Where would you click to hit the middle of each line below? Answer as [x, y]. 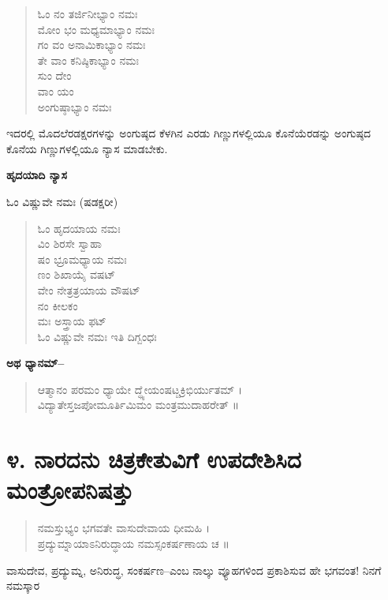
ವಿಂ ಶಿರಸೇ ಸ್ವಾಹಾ [69, 244]
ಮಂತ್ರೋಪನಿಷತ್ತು [70, 490]
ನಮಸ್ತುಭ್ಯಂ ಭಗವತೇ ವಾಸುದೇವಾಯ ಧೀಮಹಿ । [124, 528]
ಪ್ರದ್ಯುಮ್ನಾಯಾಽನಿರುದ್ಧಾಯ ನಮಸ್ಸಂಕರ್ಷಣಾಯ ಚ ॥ [133, 543]
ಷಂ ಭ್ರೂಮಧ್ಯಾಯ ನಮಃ [82, 259]
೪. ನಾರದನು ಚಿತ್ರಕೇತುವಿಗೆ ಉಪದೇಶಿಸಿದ [154, 459]
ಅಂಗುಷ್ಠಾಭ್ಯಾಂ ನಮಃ [75, 106]
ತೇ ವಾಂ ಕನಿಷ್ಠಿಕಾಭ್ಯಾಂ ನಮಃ [88, 60]
